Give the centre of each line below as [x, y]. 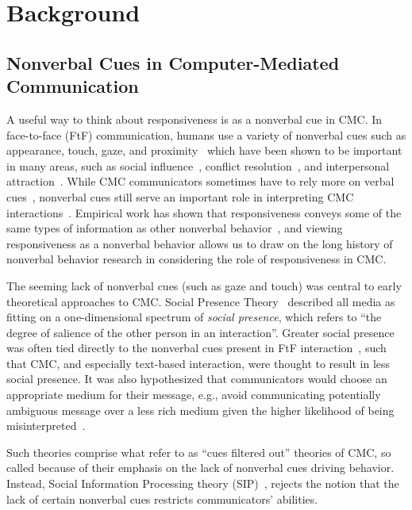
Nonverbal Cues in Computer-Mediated [173, 62]
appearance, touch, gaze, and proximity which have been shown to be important [204, 150]
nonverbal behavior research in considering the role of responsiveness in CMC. [196, 259]
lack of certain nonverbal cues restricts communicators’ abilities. [162, 498]
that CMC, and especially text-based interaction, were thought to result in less [198, 363]
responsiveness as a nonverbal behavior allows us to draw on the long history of [200, 243]
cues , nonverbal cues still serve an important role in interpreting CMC [180, 196]
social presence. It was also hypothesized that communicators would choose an [197, 379]
